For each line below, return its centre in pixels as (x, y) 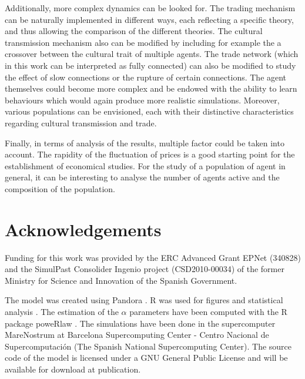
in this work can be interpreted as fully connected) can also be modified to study (150, 65)
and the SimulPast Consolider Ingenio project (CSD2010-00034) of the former (145, 269)
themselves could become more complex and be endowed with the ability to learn (151, 88)
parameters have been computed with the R (208, 311)
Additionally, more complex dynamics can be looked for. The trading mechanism (150, 8)
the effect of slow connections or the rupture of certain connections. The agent (146, 77)
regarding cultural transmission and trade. (81, 123)
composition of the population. (60, 188)
